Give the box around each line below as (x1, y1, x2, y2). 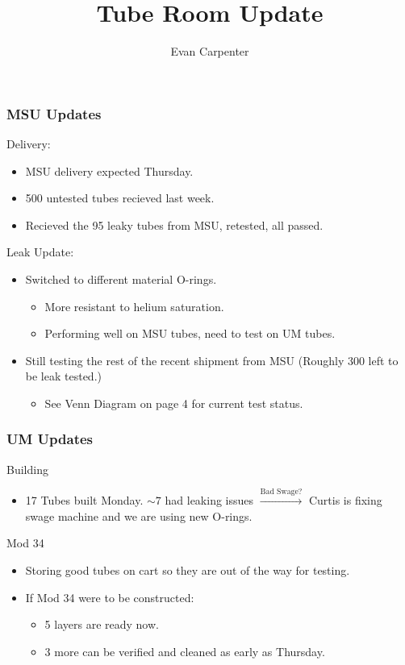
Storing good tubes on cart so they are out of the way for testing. (25, 561, 350, 578)
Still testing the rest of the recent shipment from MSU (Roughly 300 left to (25, 351, 399, 368)
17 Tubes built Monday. (25, 492, 144, 509)
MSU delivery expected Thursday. (25, 162, 194, 179)
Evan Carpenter (170, 43, 249, 60)
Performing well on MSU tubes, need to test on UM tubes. (44, 325, 336, 342)
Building (6, 460, 48, 477)
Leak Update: (6, 243, 74, 260)
